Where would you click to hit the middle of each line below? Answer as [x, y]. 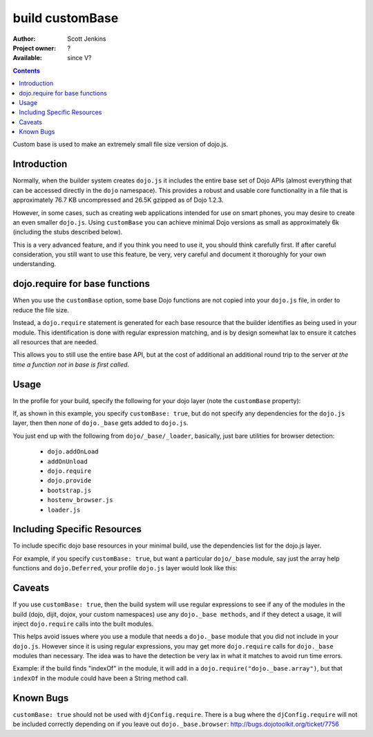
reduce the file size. [41, 310]
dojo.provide [69, 481]
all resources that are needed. [55, 342]
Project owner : [35, 48]
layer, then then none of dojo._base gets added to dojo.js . [101, 423]
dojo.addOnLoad [73, 452]
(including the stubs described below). [68, 232]
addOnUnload [67, 461]
